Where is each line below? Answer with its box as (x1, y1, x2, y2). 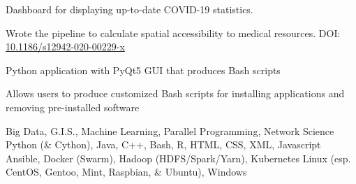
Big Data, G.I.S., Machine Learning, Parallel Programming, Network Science (6, 123, 334, 138)
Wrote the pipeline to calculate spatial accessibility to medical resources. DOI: (6, 25, 341, 40)
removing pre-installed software (6, 99, 140, 114)
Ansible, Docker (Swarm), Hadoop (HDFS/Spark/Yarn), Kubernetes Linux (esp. (6, 150, 351, 165)
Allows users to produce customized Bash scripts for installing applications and (6, 86, 345, 101)
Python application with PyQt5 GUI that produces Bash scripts (6, 62, 281, 77)
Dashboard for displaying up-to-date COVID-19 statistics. (6, 2, 253, 16)
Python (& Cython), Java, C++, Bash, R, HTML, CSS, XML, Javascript (6, 137, 321, 152)
